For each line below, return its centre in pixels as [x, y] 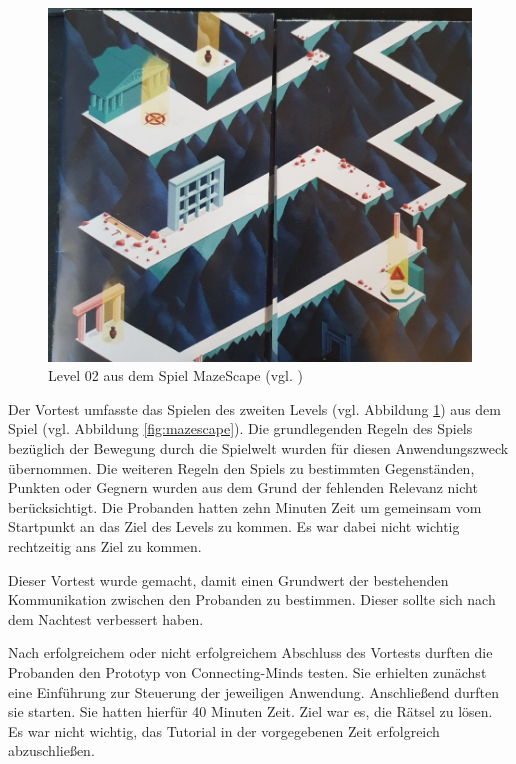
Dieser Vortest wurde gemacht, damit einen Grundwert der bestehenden [228, 579]
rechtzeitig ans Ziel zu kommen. [105, 545]
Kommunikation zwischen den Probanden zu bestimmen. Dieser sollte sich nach [252, 599]
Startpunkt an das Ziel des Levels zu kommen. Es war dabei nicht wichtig [234, 526]
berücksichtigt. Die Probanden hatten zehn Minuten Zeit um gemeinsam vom [245, 506]
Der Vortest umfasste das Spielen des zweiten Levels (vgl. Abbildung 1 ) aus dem [254, 408]
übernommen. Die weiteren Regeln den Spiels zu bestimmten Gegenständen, [241, 467]
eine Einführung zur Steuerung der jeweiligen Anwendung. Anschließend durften [253, 691]
